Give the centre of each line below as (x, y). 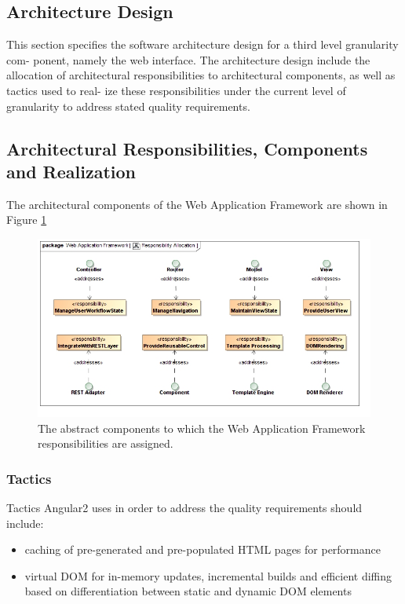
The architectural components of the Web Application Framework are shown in (197, 204)
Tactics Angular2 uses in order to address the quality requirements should (184, 508)
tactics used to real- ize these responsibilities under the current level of (176, 90)
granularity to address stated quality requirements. (128, 106)
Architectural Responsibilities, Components (187, 148)
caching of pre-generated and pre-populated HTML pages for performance (202, 549)
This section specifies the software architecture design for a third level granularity (202, 44)
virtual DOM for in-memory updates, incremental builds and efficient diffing (208, 575)
